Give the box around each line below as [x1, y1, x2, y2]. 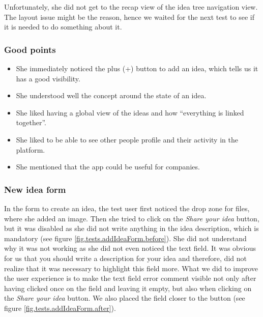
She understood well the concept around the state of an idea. [16, 90, 207, 101]
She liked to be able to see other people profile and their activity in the [16, 134, 238, 145]
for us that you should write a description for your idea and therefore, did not [4, 252, 247, 263]
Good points [4, 43, 56, 55]
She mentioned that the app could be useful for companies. [16, 161, 200, 172]
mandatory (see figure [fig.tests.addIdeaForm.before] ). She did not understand [4, 233, 247, 243]
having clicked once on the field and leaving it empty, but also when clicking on [4, 282, 252, 293]
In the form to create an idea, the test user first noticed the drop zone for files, [4, 203, 250, 213]
